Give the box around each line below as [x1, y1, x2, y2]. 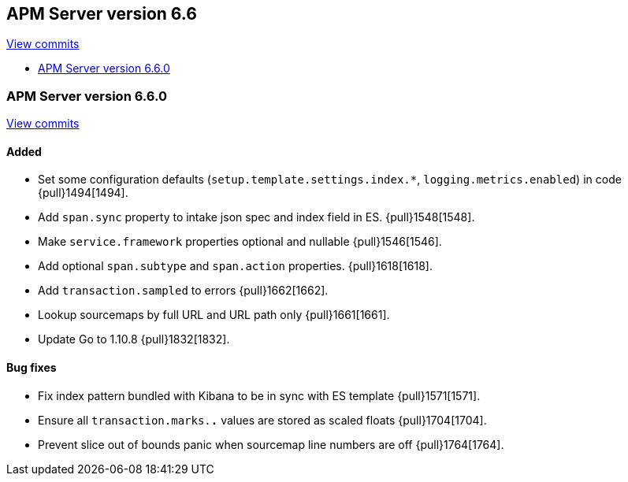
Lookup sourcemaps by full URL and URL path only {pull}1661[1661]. [38, 308, 390, 322]
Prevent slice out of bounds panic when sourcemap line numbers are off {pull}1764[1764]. [38, 437, 504, 451]
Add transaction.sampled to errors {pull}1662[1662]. [38, 284, 329, 298]
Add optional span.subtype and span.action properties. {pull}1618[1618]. [38, 259, 433, 273]
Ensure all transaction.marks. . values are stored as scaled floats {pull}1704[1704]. [38, 413, 487, 427]
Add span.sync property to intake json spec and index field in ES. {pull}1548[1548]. [38, 210, 475, 224]
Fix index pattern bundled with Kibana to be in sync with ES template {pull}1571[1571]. [38, 388, 481, 402]
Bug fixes [6, 361, 57, 374]
